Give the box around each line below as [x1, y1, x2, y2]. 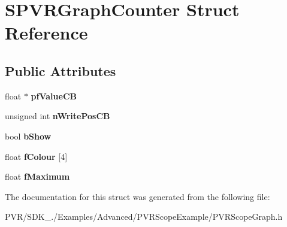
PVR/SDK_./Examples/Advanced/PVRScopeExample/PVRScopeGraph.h [5, 210, 283, 223]
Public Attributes [5, 61, 116, 80]
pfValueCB [31, 89, 77, 102]
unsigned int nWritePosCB [5, 110, 110, 122]
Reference [5, 20, 88, 45]
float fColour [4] [5, 150, 68, 162]
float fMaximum [5, 170, 70, 183]
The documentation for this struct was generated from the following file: [5, 190, 270, 202]
